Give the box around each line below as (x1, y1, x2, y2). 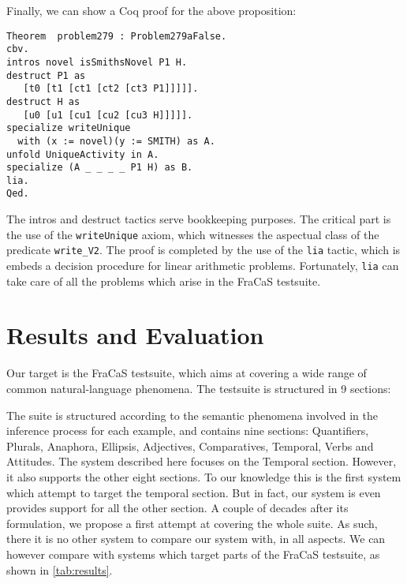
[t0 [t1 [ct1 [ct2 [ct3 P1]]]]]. (23, 83, 199, 95)
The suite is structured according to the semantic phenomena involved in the (6, 406, 378, 423)
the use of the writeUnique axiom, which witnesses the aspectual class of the (6, 226, 379, 242)
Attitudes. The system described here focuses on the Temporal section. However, (6, 453, 397, 470)
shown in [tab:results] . (6, 561, 113, 578)
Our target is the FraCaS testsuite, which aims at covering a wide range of (6, 365, 367, 381)
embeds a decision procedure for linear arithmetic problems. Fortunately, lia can (6, 257, 399, 274)
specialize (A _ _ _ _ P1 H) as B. (6, 162, 193, 174)
